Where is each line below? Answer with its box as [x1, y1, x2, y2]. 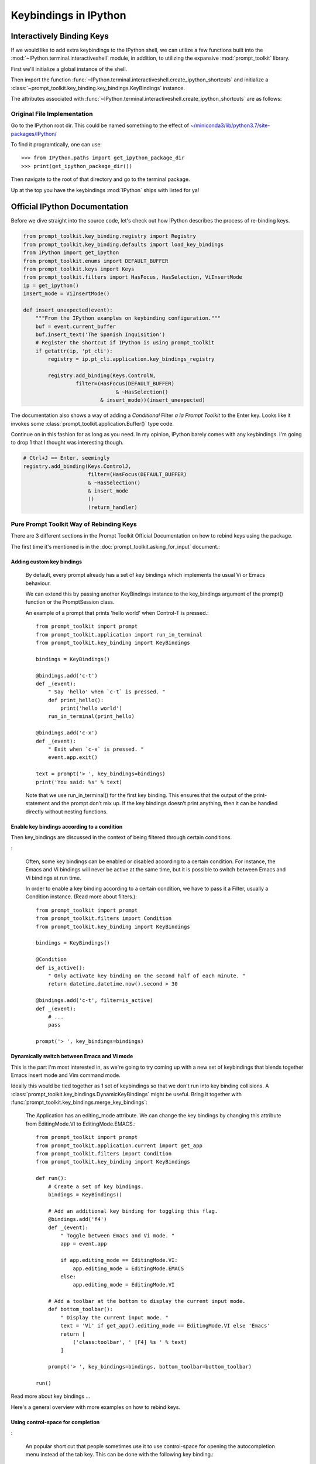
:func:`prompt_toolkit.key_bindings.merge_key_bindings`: [11, 1099, 147, 1106]
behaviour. [25, 580, 51, 587]
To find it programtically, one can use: [11, 141, 102, 148]
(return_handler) [88, 504, 138, 511]
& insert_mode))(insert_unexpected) [100, 397, 205, 403]
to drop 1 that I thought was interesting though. [11, 439, 124, 446]
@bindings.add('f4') [47, 1216, 107, 1223]
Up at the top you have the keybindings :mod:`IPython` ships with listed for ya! [11, 186, 200, 193]
